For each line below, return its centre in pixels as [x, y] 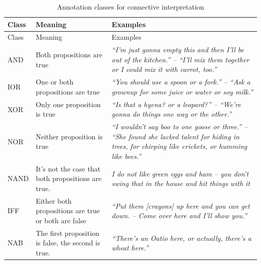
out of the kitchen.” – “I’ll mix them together [180, 59]
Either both [54, 200]
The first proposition [68, 233]
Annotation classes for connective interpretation [130, 7]
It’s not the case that [68, 168]
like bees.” [126, 156]
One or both [55, 82]
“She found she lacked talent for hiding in [175, 136]
